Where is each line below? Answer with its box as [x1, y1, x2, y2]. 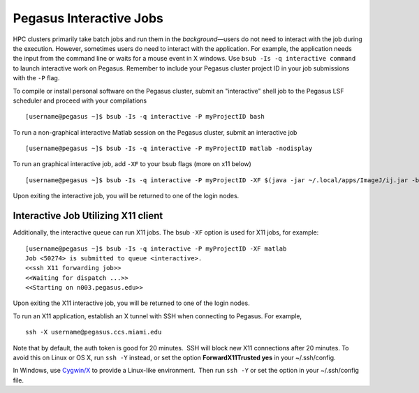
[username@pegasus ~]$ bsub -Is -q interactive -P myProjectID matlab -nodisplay [25, 144, 313, 153]
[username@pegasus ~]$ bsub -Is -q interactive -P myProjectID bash [25, 112, 265, 121]
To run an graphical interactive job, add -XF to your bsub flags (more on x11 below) [13, 160, 251, 168]
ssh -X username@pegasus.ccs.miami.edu [25, 328, 162, 336]
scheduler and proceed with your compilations [13, 96, 147, 105]
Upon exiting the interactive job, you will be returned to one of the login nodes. [13, 192, 240, 200]
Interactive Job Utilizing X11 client [13, 210, 163, 222]
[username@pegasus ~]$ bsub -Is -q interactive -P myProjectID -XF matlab [25, 244, 287, 253]
